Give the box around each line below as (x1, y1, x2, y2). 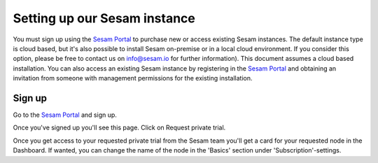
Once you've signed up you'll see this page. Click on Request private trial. (13, 123, 226, 132)
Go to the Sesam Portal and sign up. (13, 111, 117, 119)
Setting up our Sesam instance (13, 10, 195, 26)
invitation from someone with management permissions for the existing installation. (13, 74, 253, 83)
